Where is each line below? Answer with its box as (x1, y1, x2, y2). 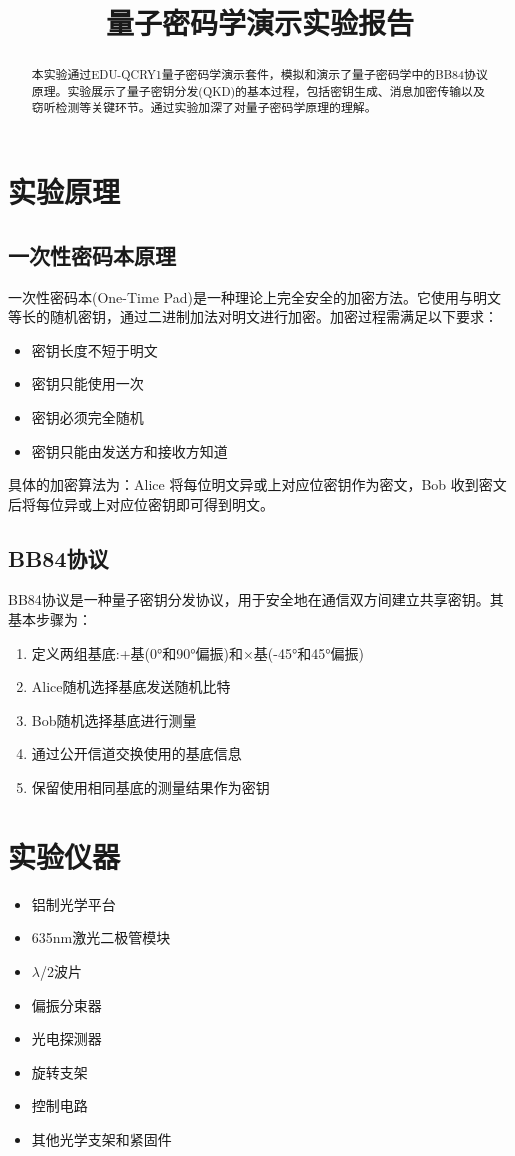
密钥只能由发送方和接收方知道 (31, 440, 228, 461)
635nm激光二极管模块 (31, 927, 171, 948)
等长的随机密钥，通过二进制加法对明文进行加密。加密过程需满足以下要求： (8, 306, 498, 327)
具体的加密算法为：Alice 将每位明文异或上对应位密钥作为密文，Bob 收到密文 (8, 474, 507, 495)
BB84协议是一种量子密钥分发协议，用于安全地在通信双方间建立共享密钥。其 (8, 589, 504, 610)
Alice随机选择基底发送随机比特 (31, 676, 231, 697)
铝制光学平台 (31, 893, 116, 914)
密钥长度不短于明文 (31, 339, 158, 360)
